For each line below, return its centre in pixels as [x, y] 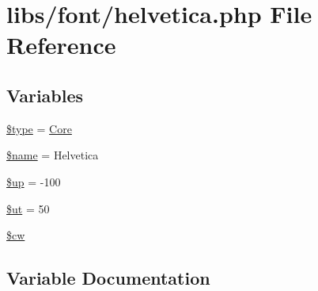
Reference [61, 45]
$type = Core [39, 128]
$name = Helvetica [53, 155]
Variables [45, 95]
